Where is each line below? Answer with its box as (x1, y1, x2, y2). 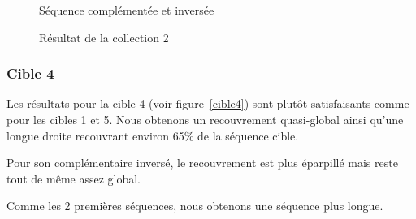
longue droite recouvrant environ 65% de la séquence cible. (6, 127, 299, 144)
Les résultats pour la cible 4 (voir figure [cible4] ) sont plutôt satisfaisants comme (6, 95, 409, 112)
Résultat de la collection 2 (39, 28, 169, 45)
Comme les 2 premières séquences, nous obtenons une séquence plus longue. (6, 197, 383, 214)
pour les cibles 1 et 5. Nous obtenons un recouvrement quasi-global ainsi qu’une (6, 111, 404, 127)
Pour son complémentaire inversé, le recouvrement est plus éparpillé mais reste (6, 154, 398, 171)
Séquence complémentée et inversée (39, 2, 214, 18)
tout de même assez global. (6, 170, 141, 187)
